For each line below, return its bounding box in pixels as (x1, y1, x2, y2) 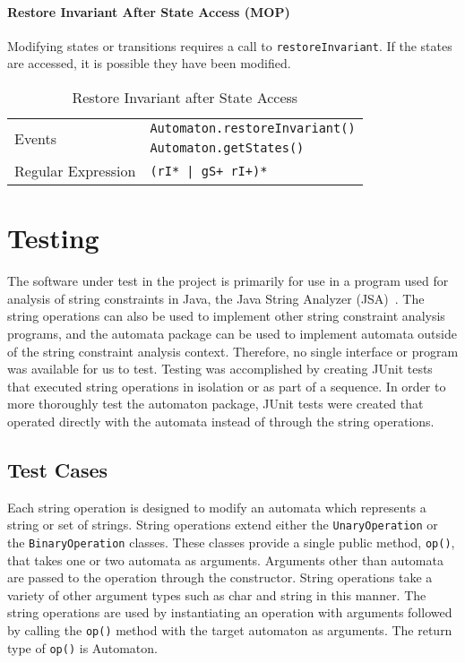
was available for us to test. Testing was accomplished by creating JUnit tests (7, 359, 433, 378)
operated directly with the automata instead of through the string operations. (7, 411, 435, 430)
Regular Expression (14, 160, 136, 182)
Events (14, 127, 56, 149)
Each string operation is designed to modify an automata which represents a (7, 497, 426, 516)
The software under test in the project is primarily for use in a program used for (7, 271, 449, 290)
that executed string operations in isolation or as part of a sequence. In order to (7, 376, 446, 395)
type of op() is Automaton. (7, 638, 158, 657)
